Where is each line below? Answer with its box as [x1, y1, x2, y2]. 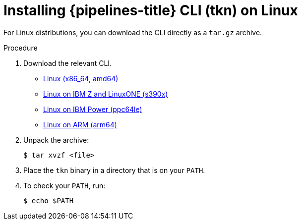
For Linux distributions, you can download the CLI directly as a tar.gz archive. [3, 28, 262, 37]
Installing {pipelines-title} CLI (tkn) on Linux [3, 2, 298, 19]
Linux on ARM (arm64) [43, 120, 117, 129]
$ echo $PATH [23, 196, 74, 205]
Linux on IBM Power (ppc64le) [43, 105, 142, 113]
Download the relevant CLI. [23, 58, 112, 67]
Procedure [3, 43, 38, 52]
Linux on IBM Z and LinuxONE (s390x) [43, 89, 168, 98]
